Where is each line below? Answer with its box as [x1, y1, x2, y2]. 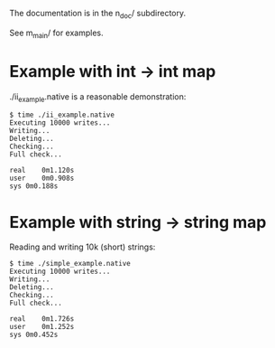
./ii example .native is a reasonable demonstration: [9, 90, 187, 104]
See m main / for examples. [9, 27, 104, 40]
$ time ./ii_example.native [9, 110, 115, 120]
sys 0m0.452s [9, 330, 59, 340]
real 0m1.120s [9, 166, 75, 175]
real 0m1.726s [9, 315, 75, 324]
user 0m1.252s [9, 323, 75, 332]
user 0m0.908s [9, 174, 75, 183]
